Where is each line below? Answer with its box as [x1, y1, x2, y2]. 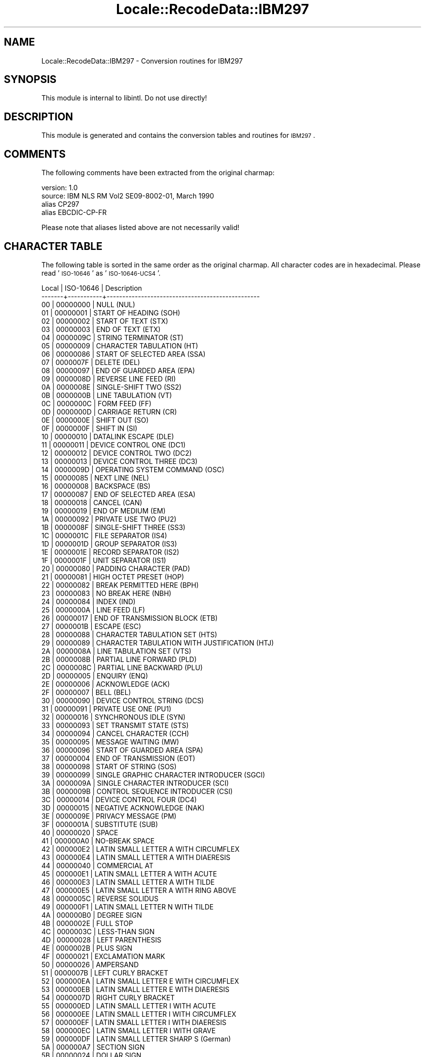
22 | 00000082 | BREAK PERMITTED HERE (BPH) [41, 580, 199, 589]
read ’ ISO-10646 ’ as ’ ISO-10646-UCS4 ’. [41, 268, 161, 277]
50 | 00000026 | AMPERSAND [41, 960, 139, 969]
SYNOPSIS [4, 73, 57, 86]
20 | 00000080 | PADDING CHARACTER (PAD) [41, 564, 190, 573]
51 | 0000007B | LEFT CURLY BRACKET [41, 968, 168, 977]
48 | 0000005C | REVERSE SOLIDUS [41, 894, 159, 903]
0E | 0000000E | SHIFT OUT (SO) [41, 415, 149, 424]
